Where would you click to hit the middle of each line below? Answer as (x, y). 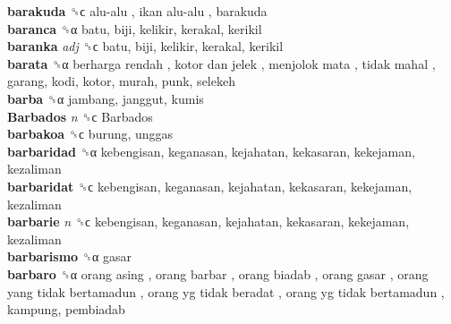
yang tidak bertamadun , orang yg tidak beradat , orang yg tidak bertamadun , (226, 291)
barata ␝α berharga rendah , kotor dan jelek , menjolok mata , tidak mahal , (221, 63)
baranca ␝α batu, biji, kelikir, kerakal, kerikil (135, 28)
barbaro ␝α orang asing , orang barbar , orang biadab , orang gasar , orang (218, 273)
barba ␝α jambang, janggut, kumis (106, 98)
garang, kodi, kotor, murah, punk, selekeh (121, 81)
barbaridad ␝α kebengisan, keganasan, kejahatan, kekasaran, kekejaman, (211, 151)
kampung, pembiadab (66, 309)
